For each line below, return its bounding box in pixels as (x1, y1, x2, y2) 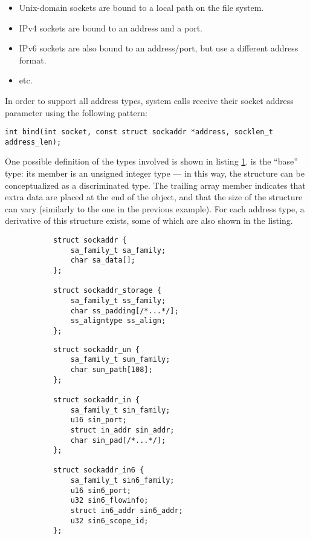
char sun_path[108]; (70, 365, 153, 374)
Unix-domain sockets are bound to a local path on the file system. (19, 1, 264, 13)
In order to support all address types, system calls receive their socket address (5, 94, 294, 106)
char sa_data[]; (70, 256, 136, 265)
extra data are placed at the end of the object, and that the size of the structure (5, 191, 303, 203)
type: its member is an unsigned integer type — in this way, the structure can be (5, 167, 305, 180)
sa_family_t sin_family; (70, 405, 170, 414)
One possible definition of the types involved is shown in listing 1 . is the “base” (5, 155, 298, 168)
